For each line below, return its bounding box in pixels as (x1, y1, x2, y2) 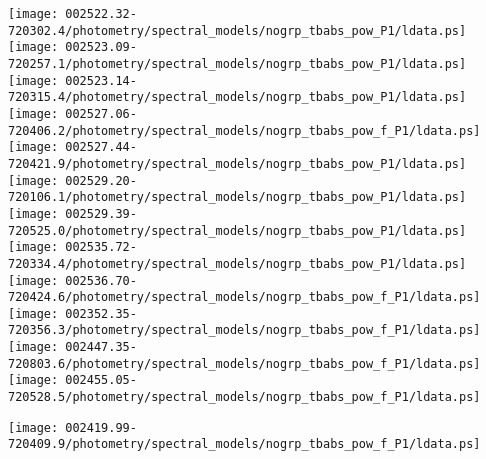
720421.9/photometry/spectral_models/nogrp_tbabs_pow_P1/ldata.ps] (8, 156, 467, 171)
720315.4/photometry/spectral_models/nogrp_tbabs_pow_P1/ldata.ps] (8, 90, 467, 105)
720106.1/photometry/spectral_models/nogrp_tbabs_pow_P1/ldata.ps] (8, 190, 467, 205)
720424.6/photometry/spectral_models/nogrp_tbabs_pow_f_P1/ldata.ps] (8, 290, 481, 305)
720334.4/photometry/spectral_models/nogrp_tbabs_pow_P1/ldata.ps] (8, 256, 467, 271)
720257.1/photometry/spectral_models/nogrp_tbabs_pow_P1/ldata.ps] (8, 56, 467, 71)
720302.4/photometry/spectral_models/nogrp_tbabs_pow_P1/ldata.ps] (8, 23, 467, 38)
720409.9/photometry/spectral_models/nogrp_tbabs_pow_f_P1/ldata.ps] (8, 437, 481, 452)
